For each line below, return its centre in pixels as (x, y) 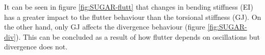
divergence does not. (36, 47)
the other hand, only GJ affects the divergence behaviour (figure (105, 27)
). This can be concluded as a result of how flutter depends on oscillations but (138, 36)
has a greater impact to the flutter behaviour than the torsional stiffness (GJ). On (133, 17)
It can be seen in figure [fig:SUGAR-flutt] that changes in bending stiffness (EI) (129, 7)
